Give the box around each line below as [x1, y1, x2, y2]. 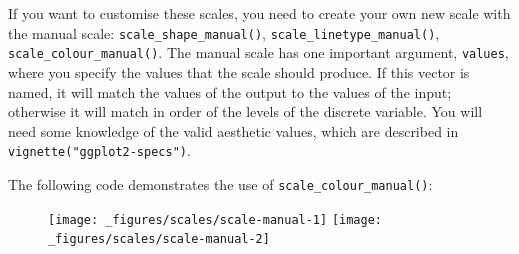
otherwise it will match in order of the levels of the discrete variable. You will [8, 101, 483, 122]
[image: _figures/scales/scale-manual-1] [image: [48, 212, 382, 227]
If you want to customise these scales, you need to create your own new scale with [8, 3, 511, 23]
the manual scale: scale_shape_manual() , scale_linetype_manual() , [8, 22, 440, 43]
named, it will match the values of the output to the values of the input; [8, 81, 452, 102]
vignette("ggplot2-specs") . [8, 140, 191, 161]
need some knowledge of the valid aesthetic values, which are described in [8, 120, 459, 141]
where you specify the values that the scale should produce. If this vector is [8, 61, 470, 82]
